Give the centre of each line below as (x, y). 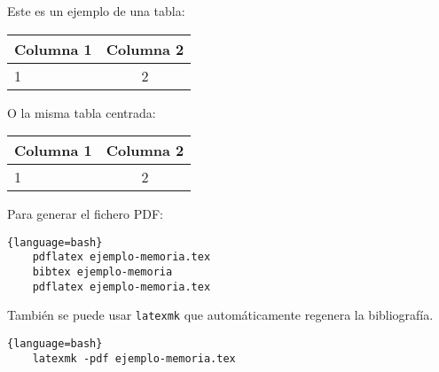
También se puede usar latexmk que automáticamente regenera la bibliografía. (220, 315)
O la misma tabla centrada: (82, 112)
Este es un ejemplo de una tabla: (96, 11)
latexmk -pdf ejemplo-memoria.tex (134, 358)
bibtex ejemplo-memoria (102, 272)
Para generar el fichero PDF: (85, 214)
